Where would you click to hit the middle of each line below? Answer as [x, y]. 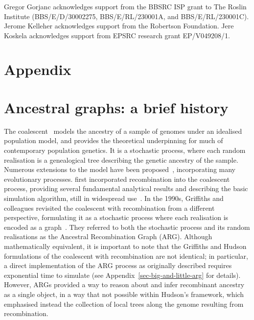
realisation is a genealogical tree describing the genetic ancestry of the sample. [121, 160]
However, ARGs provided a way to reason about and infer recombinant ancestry [124, 284]
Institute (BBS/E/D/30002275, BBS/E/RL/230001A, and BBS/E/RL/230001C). [127, 16]
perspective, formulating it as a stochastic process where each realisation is [116, 217]
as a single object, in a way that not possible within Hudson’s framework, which [124, 294]
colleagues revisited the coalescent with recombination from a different [109, 208]
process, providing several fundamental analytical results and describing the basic [126, 188]
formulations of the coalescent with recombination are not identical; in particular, [126, 256]
